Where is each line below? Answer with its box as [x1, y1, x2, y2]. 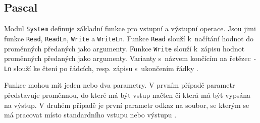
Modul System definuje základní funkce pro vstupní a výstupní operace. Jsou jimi [4, 23, 256, 34]
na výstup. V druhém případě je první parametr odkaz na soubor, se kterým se [4, 99, 249, 110]
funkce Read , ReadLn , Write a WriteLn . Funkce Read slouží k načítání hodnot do [4, 33, 254, 43]
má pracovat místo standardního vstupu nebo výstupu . [4, 109, 177, 120]
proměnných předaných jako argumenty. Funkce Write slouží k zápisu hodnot [4, 43, 245, 53]
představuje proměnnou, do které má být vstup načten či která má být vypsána [4, 90, 251, 100]
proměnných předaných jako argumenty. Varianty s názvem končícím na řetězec [4, 53, 251, 64]
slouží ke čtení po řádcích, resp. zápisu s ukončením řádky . [13, 63, 198, 73]
